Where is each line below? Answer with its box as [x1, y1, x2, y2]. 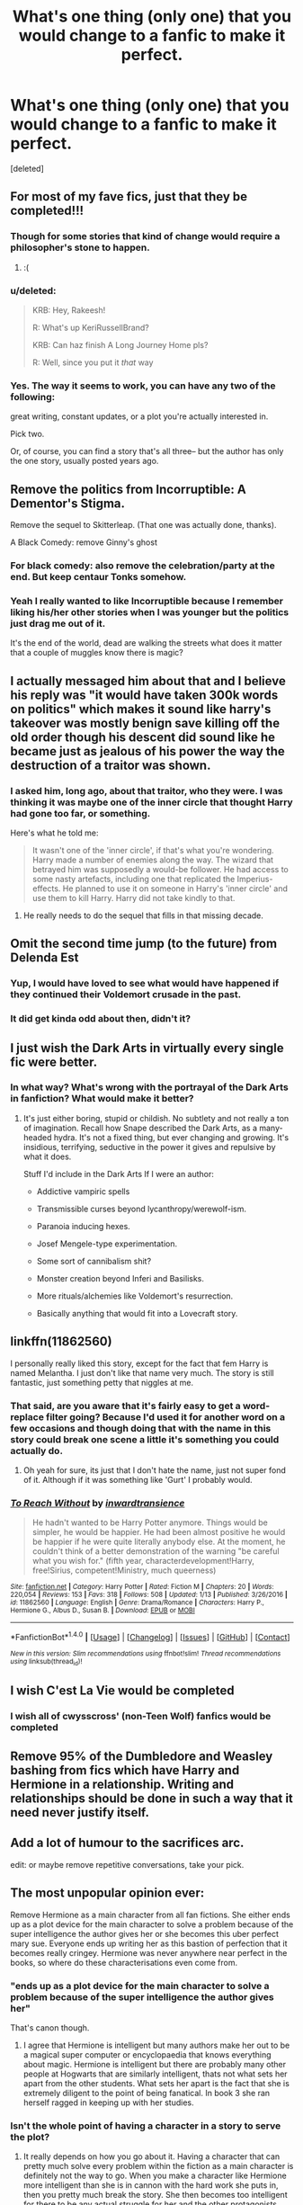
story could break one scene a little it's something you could [10, 1433, 280, 1445]
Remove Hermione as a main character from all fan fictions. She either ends [10, 1909, 290, 1920]
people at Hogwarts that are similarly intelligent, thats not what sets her [22, 2068, 288, 2079]
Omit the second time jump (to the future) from [10, 936, 278, 951]
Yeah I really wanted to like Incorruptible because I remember [10, 594, 284, 607]
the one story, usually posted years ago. [10, 456, 159, 467]
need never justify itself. [10, 1805, 150, 1820]
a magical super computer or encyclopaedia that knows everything [22, 2049, 272, 2060]
